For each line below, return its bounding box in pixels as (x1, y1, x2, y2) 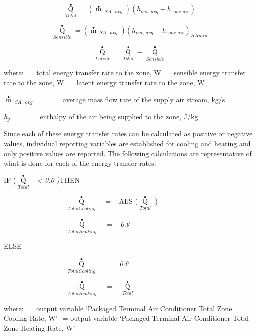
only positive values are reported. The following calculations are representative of (4, 148, 252, 158)
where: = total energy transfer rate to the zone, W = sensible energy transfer (4, 67, 246, 78)
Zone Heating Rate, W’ (4, 322, 75, 333)
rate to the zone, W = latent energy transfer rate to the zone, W (4, 77, 205, 87)
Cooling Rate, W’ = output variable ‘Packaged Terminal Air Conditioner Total (4, 313, 249, 323)
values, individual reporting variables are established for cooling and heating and (4, 138, 251, 148)
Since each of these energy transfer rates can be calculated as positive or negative (4, 128, 253, 139)
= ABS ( (105, 196, 138, 206)
